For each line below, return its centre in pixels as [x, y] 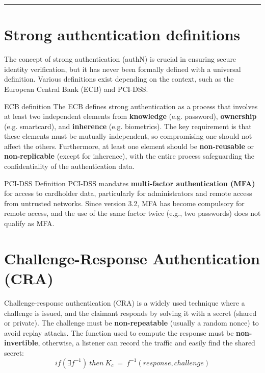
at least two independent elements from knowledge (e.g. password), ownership [130, 116]
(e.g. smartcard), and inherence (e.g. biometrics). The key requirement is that [128, 126]
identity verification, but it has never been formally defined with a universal [123, 69]
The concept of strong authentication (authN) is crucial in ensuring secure [120, 59]
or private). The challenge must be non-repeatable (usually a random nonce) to [131, 323]
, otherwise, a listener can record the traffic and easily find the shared [147, 343]
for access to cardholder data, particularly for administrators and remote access [128, 193]
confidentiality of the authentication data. [69, 166]
